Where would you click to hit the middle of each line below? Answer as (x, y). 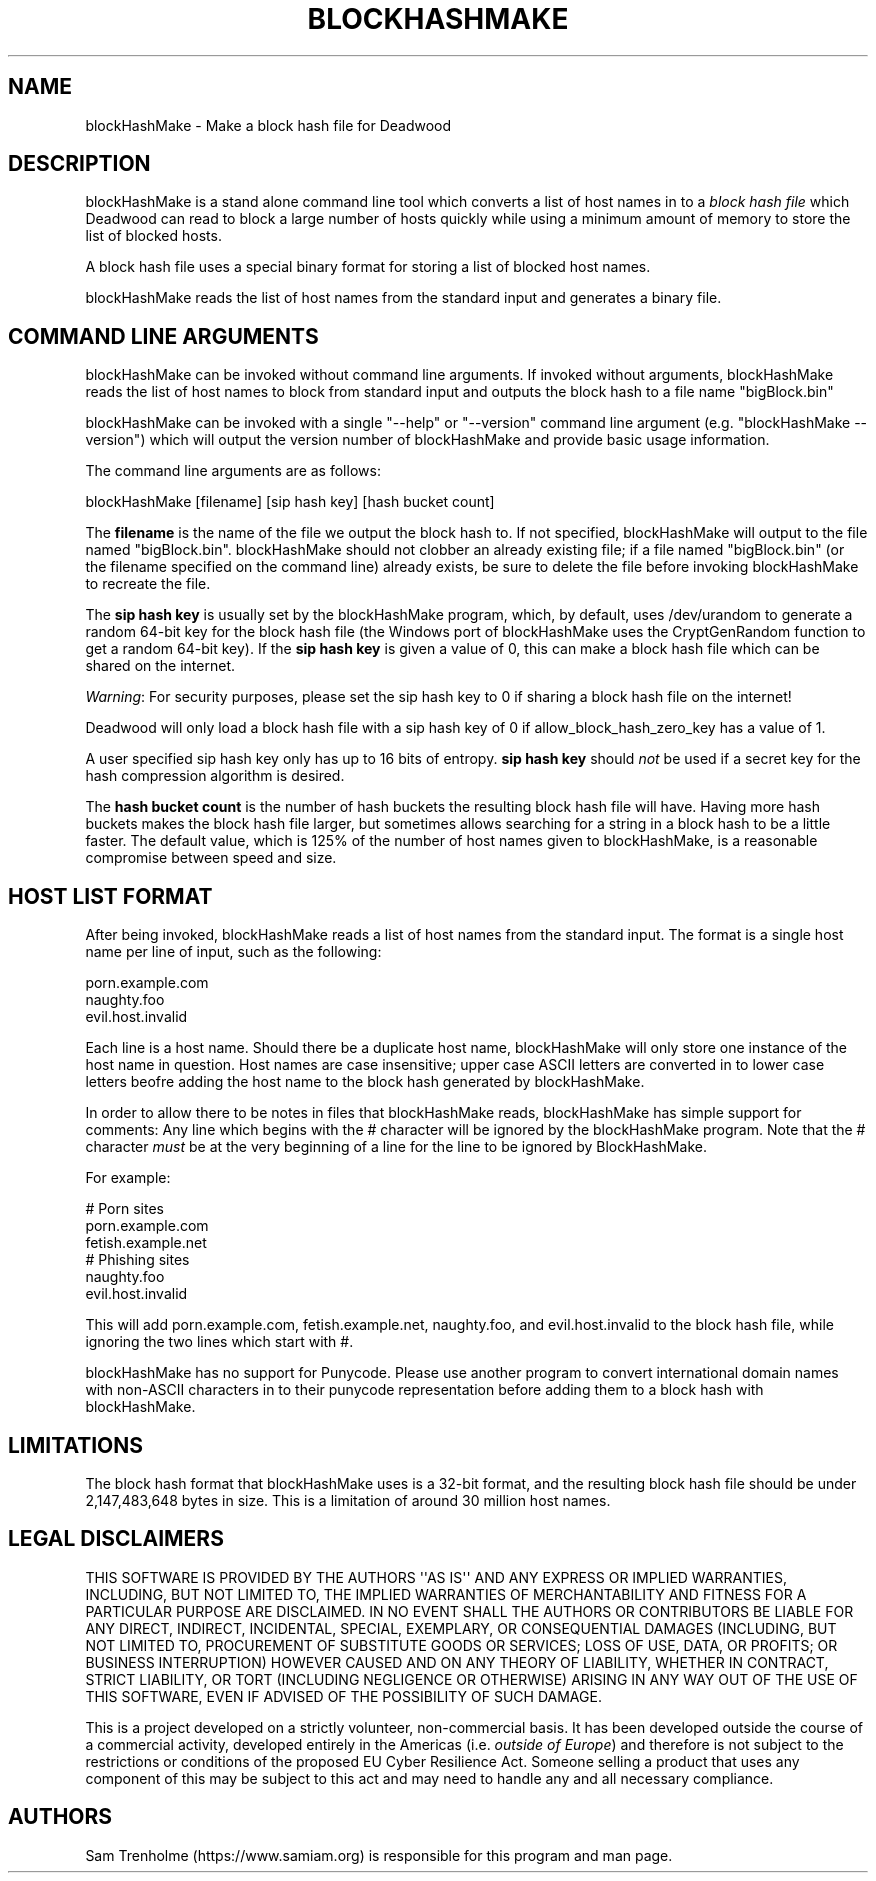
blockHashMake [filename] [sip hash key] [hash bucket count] (290, 502)
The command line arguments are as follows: (233, 471)
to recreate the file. (148, 584)
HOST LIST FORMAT (110, 896)
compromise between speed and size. (211, 858)
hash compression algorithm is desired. (215, 776)
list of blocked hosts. (153, 236)
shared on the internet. (160, 666)
